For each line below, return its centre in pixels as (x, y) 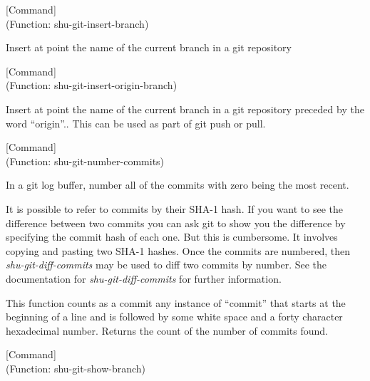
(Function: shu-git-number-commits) (85, 161)
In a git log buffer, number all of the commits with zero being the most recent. (178, 185)
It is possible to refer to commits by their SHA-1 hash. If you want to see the (175, 208)
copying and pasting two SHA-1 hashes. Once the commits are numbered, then (178, 250)
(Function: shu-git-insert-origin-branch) (92, 85)
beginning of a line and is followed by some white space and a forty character (174, 317)
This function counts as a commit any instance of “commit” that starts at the (176, 302)
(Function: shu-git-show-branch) (76, 368)
